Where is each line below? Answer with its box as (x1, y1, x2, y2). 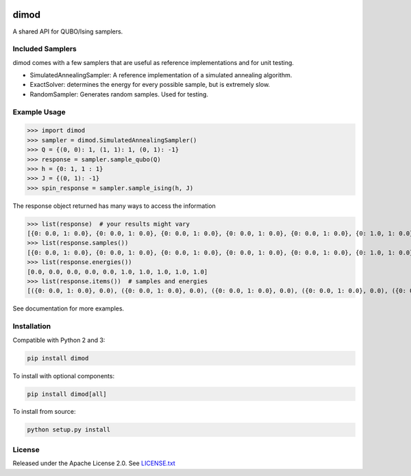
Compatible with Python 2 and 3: (12, 336, 105, 344)
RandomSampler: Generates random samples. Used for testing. (29, 90, 209, 98)
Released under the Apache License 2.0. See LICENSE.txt (12, 459, 176, 468)
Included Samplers (12, 44, 77, 54)
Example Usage (12, 107, 66, 116)
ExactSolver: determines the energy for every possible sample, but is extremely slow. (29, 81, 271, 89)
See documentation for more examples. (12, 304, 125, 313)
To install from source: (12, 408, 76, 416)
